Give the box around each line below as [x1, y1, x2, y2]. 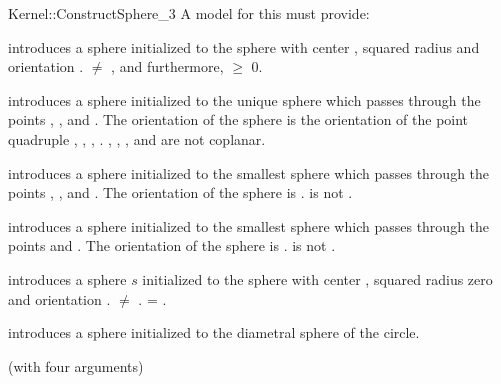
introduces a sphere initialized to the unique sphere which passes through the [8, 89, 481, 110]
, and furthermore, [111, 56, 224, 77]
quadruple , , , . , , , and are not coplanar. [8, 128, 266, 149]
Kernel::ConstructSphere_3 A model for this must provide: [8, 3, 370, 23]
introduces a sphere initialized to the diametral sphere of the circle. [8, 322, 420, 343]
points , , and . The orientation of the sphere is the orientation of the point [8, 109, 469, 130]
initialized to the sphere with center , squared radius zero [142, 268, 493, 289]
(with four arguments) [8, 355, 144, 376]
